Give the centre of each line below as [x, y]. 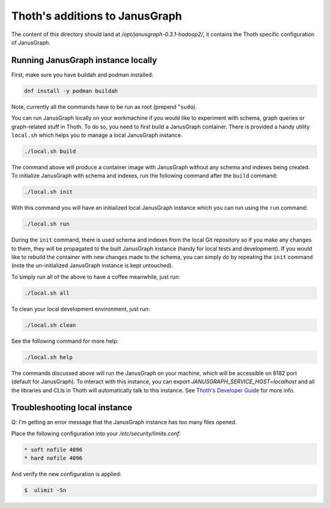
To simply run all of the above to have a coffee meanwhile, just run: [96, 277]
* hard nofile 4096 [53, 458]
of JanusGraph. [31, 42]
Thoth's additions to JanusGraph [97, 16]
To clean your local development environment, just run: [81, 309]
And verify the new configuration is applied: [66, 474]
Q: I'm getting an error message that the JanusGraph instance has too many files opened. [124, 422]
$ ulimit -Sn [45, 490]
